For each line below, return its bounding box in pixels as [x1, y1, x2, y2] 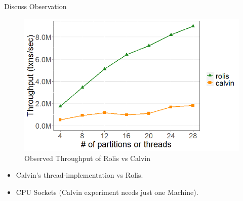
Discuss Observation [4, 1, 67, 11]
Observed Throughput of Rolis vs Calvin [24, 152, 151, 163]
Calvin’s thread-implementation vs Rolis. [16, 170, 143, 180]
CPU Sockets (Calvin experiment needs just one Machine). [16, 187, 198, 197]
